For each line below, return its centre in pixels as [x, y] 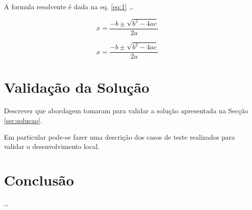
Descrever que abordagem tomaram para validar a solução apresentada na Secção [126, 111]
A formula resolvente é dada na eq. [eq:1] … [69, 6]
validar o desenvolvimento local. [52, 146]
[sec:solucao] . [23, 120]
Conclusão [39, 179]
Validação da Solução [77, 87]
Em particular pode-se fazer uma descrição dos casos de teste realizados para [120, 136]
